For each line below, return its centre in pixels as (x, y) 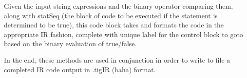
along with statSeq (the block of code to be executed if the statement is (111, 15)
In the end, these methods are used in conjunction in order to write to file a (117, 59)
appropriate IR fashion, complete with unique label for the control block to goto (123, 34)
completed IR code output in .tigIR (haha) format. (80, 69)
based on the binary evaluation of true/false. (70, 44)
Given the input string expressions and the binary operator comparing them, (119, 6)
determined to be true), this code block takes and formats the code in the (114, 25)
